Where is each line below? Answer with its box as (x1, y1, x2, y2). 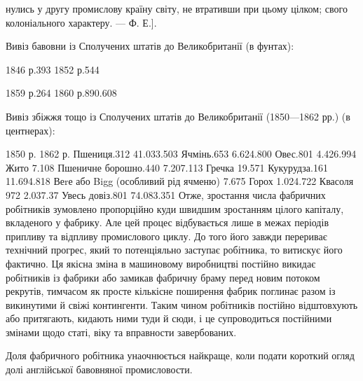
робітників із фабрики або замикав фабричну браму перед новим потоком (6, 270, 320, 284)
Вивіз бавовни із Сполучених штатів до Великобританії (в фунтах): (6, 39, 294, 53)
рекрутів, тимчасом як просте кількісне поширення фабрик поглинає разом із (6, 284, 336, 298)
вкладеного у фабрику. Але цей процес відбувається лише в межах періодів (6, 215, 329, 230)
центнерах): (6, 123, 55, 137)
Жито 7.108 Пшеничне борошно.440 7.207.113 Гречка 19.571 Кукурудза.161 (6, 160, 328, 174)
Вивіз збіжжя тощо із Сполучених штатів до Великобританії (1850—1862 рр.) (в (6, 109, 350, 123)
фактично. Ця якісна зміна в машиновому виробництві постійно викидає (6, 256, 316, 270)
